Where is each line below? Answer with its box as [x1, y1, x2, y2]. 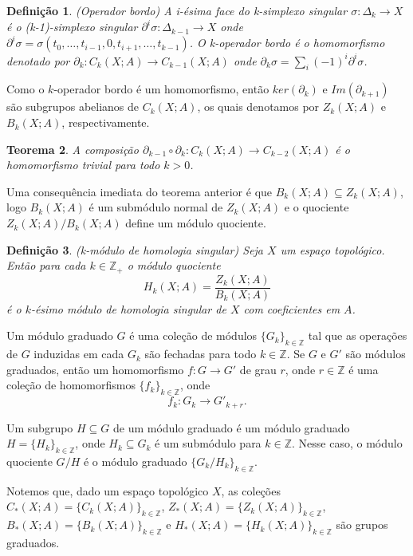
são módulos [345, 345, 406, 362]
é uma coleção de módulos [129, 327, 258, 344]
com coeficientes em [243, 300, 340, 317]
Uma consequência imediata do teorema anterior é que [6, 183, 273, 199]
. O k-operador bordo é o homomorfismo [189, 34, 385, 51]
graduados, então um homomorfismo [6, 361, 184, 377]
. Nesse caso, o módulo [292, 435, 403, 452]
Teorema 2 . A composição [6, 140, 139, 157]
